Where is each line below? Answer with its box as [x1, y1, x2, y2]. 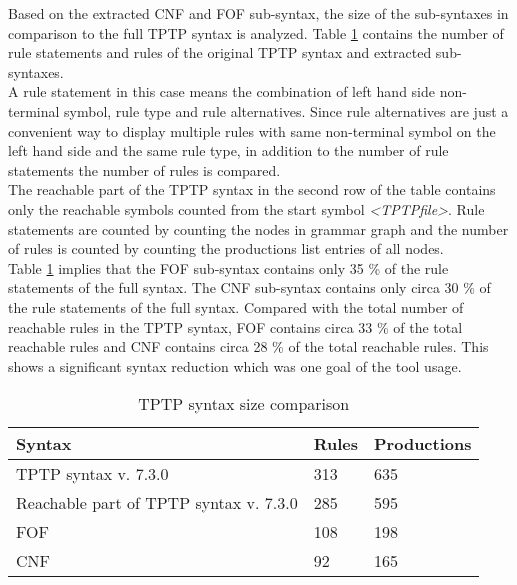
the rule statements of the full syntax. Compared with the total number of [8, 296, 464, 317]
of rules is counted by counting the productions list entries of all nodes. [8, 238, 444, 259]
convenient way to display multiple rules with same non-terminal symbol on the [8, 120, 496, 141]
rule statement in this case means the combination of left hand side [23, 81, 435, 102]
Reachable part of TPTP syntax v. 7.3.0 [16, 491, 298, 515]
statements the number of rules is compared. [8, 159, 281, 180]
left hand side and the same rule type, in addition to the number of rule [8, 140, 449, 161]
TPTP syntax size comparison [138, 392, 350, 416]
